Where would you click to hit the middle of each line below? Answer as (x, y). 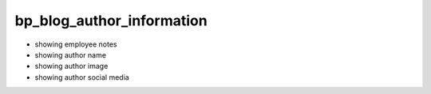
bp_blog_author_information (111, 21)
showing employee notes (76, 44)
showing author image (71, 66)
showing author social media (82, 77)
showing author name (71, 55)
